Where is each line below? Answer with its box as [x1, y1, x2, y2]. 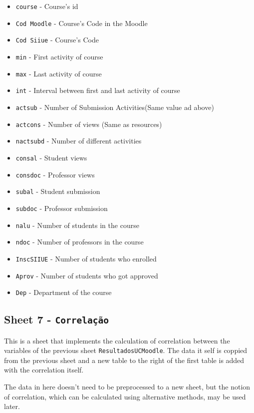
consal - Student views [15, 152, 87, 162]
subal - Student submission [15, 186, 100, 196]
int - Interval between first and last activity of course [15, 85, 180, 95]
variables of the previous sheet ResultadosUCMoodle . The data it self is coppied [4, 345, 248, 355]
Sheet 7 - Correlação [4, 311, 109, 327]
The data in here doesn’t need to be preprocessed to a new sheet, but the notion [4, 381, 251, 392]
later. [4, 401, 20, 411]
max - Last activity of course [15, 68, 102, 78]
